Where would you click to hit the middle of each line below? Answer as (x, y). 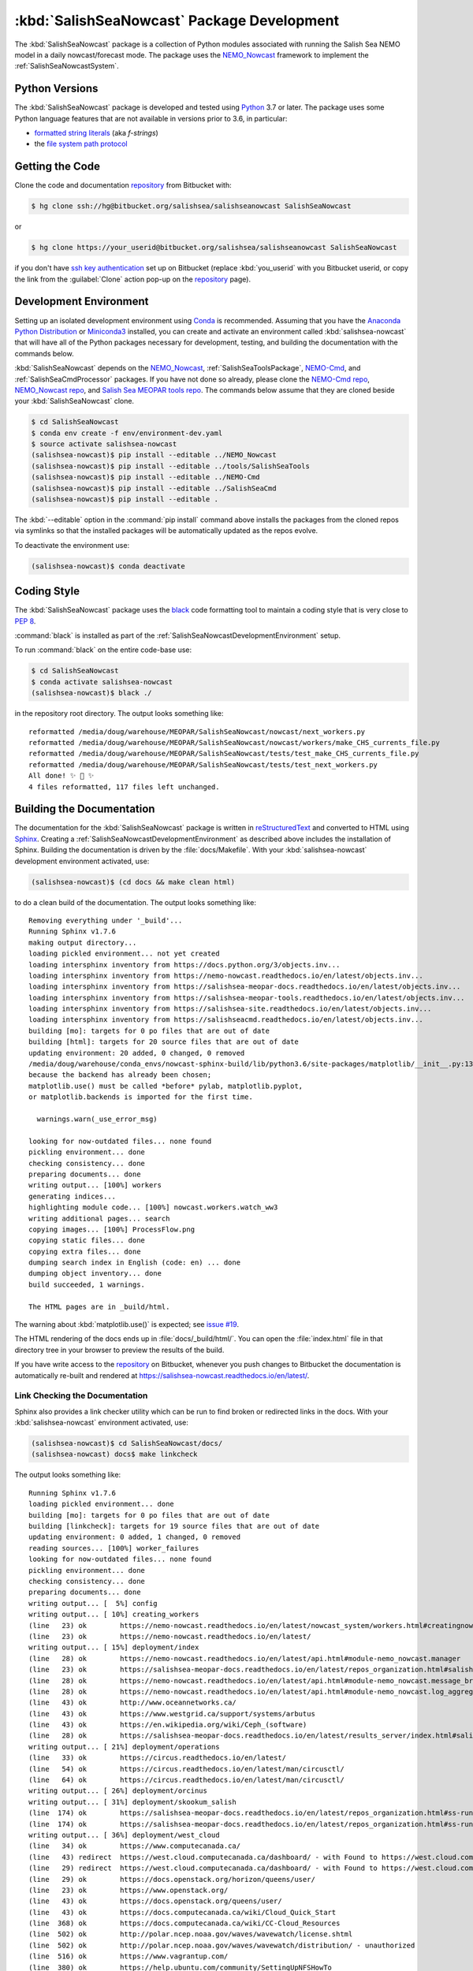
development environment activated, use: (82, 861)
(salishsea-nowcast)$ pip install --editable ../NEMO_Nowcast (154, 455)
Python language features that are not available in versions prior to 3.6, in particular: (151, 118)
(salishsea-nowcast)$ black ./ (92, 693)
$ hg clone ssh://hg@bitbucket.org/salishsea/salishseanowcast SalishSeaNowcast (191, 206)
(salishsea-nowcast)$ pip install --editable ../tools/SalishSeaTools (171, 466)
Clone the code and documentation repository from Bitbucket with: (123, 185)
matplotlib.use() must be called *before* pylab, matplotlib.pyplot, (166, 1086)
